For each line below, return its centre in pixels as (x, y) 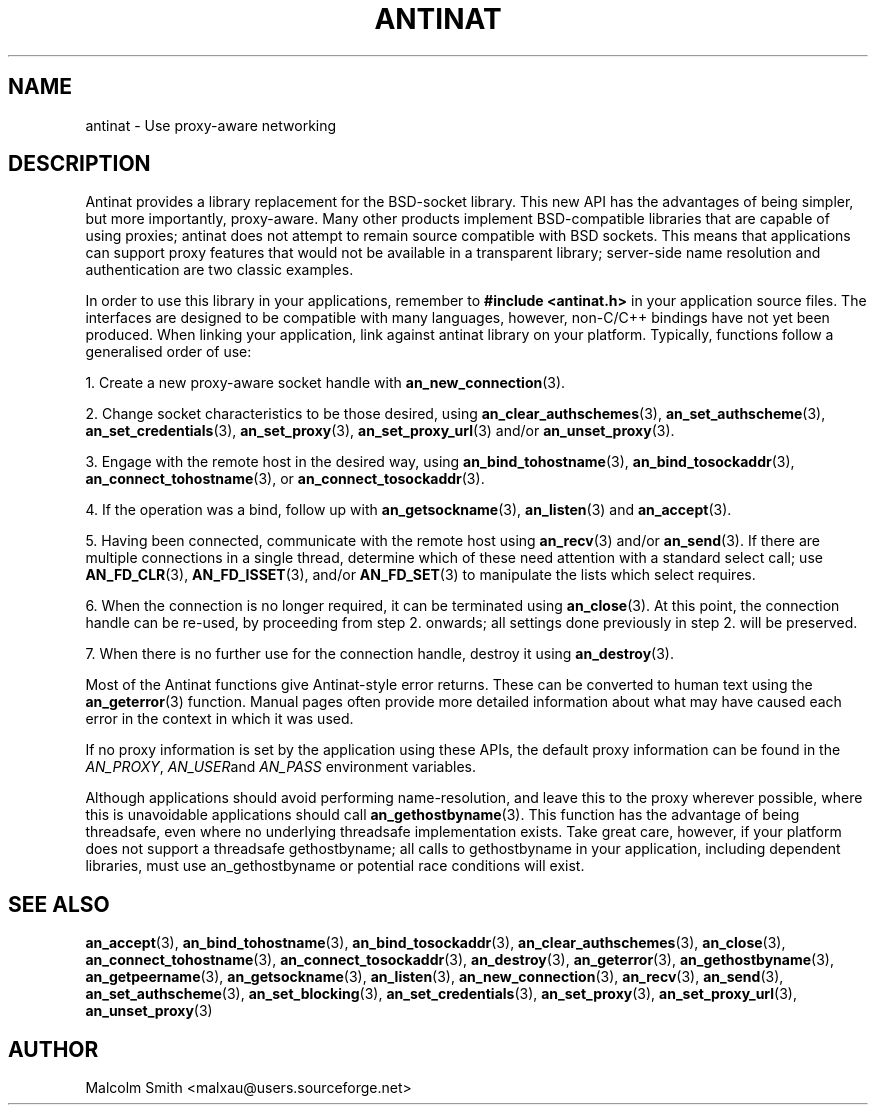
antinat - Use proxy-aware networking (211, 125)
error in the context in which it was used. (219, 719)
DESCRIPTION (79, 164)
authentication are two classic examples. (219, 270)
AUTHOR (53, 1049)
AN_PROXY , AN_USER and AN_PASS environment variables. (280, 767)
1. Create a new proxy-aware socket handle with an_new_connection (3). (325, 383)
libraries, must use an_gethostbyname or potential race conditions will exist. (335, 866)
